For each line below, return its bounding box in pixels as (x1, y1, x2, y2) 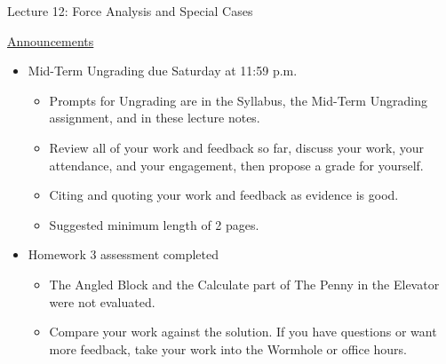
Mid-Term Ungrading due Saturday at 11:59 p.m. (28, 61, 298, 80)
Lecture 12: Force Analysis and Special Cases (7, 2, 253, 20)
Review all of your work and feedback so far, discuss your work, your (49, 138, 425, 156)
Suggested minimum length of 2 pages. (49, 215, 259, 233)
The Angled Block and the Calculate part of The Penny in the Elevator (49, 274, 440, 293)
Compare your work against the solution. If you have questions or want (49, 322, 437, 341)
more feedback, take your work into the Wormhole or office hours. (49, 339, 407, 358)
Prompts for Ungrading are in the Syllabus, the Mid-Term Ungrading (49, 91, 427, 109)
